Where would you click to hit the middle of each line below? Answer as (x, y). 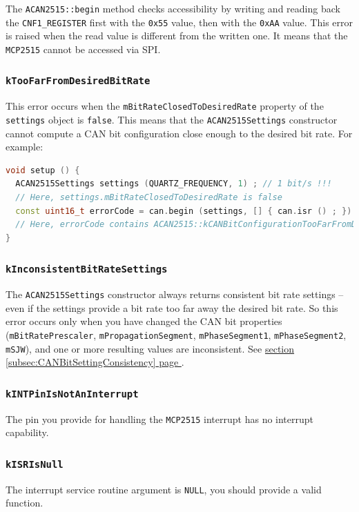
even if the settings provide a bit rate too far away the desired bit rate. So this (172, 307)
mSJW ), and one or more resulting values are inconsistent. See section (150, 348)
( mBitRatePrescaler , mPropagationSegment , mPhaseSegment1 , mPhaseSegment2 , (176, 335)
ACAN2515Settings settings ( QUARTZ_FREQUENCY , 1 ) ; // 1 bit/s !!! (174, 184)
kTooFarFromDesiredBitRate (78, 81)
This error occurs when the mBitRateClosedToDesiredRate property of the (165, 106)
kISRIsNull (35, 464)
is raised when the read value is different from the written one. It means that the (177, 36)
